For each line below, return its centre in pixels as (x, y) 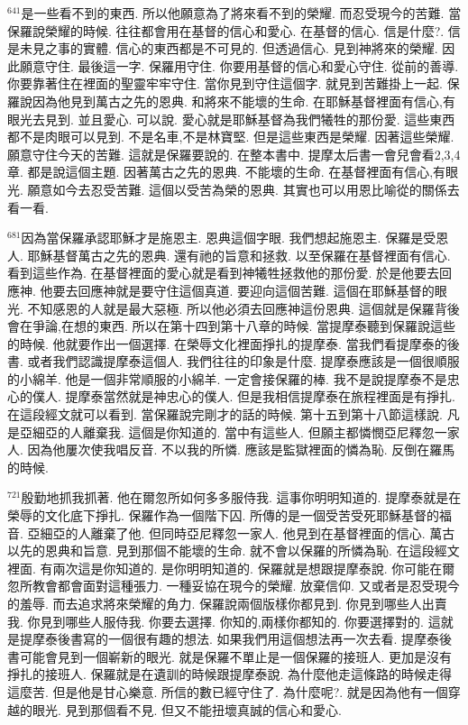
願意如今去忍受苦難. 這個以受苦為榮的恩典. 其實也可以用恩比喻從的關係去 (243, 189)
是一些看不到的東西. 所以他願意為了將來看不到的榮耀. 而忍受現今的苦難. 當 (241, 13)
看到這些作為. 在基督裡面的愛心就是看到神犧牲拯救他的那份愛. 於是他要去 (224, 273)
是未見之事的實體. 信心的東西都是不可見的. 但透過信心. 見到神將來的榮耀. (223, 48)
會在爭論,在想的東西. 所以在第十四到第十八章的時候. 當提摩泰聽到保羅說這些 (231, 326)
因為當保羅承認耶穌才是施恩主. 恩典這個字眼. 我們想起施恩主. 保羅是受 (229, 238)
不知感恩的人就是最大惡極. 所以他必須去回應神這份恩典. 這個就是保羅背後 (243, 308)
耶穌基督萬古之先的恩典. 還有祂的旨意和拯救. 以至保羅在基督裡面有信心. (239, 255)
